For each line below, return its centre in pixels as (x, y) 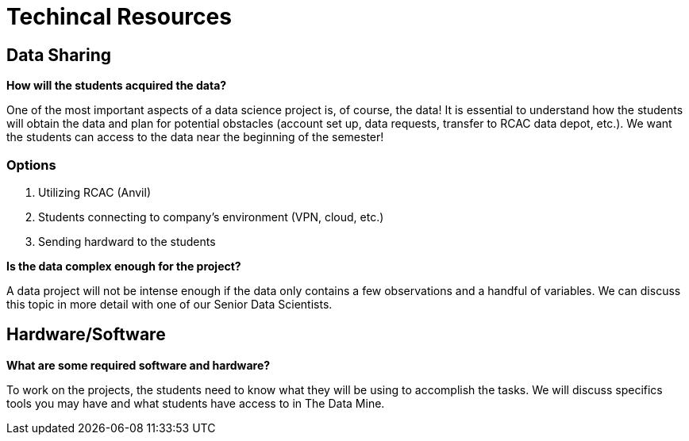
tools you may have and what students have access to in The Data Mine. (196, 403)
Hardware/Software (86, 335)
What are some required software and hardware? (139, 365)
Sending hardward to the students (127, 241)
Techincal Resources (119, 17)
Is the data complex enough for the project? (124, 266)
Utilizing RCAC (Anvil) (94, 192)
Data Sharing (59, 55)
